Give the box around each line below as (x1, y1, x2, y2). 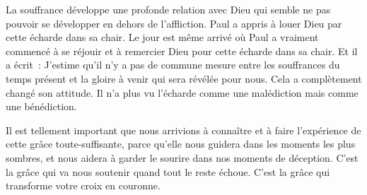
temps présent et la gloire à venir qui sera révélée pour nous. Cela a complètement (6, 71, 362, 85)
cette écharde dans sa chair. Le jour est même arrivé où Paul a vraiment (6, 30, 319, 45)
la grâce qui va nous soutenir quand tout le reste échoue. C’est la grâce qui (6, 164, 330, 179)
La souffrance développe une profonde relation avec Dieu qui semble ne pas (6, 2, 331, 16)
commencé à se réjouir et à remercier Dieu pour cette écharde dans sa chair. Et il (6, 43, 358, 58)
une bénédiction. (6, 99, 77, 114)
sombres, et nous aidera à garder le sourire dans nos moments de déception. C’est (6, 150, 359, 165)
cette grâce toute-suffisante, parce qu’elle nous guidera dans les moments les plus (6, 136, 356, 151)
